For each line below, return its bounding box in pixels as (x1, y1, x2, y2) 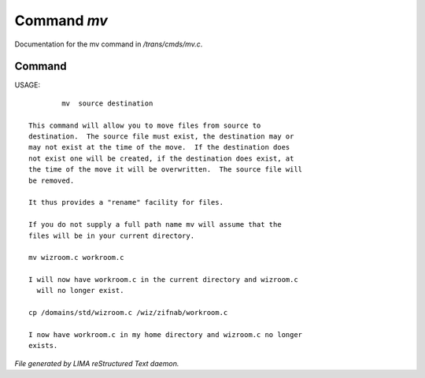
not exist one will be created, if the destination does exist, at (28, 154, 294, 163)
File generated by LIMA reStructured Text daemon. (14, 358, 179, 368)
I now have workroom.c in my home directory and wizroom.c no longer (28, 331, 303, 339)
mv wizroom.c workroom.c (28, 253, 124, 262)
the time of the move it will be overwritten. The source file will (28, 165, 303, 174)
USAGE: (14, 80, 41, 90)
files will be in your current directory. (28, 231, 195, 240)
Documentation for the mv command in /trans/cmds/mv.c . (14, 39, 203, 49)
